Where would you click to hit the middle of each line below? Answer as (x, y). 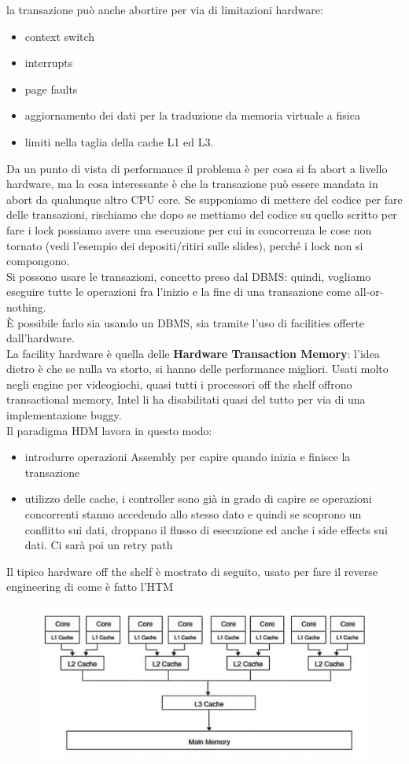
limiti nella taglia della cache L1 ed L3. (119, 141)
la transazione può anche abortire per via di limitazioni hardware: (165, 9)
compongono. (38, 261)
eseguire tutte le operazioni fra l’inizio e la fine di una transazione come (179, 292)
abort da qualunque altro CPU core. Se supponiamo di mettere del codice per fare (204, 199)
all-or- (369, 292)
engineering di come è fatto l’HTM (90, 587)
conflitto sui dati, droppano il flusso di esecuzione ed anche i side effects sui (206, 529)
